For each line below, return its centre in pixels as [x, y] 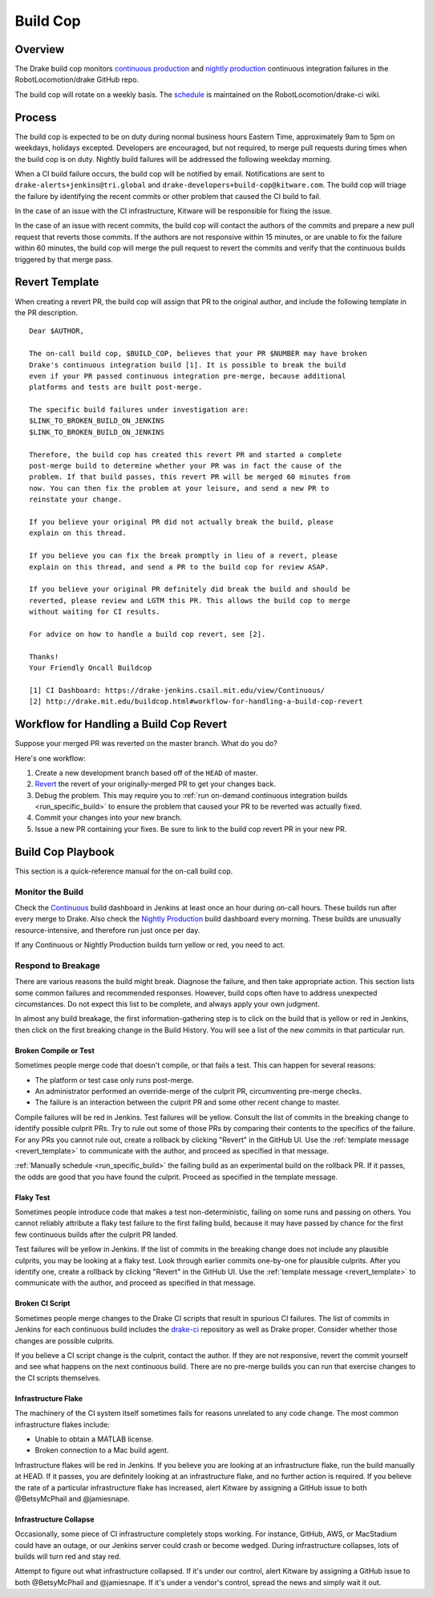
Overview [40, 49]
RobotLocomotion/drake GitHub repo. [77, 79]
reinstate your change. [76, 500]
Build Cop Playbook [65, 851]
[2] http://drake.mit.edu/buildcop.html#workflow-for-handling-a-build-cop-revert [196, 701]
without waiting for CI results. [95, 612]
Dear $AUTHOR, [57, 331]
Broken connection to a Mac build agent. [102, 1450]
